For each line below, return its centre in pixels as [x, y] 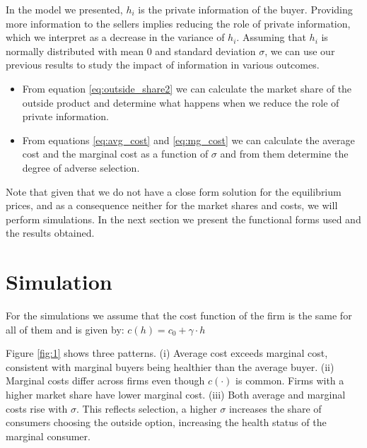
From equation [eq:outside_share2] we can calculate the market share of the [187, 88]
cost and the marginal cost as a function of [115, 154]
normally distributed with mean [75, 51]
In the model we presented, [64, 9]
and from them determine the [284, 154]
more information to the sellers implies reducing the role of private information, [178, 23]
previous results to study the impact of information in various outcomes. [163, 65]
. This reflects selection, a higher [147, 408]
